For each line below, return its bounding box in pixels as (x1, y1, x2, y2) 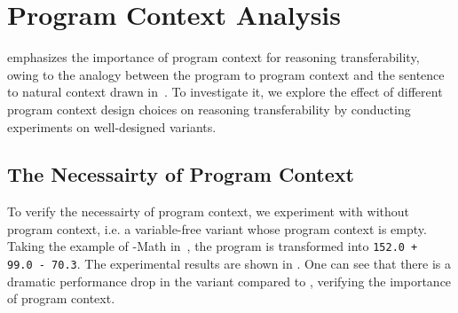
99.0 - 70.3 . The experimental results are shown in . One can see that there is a (7, 254, 452, 273)
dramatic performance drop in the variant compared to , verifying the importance (7, 271, 452, 290)
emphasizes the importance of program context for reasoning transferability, (7, 48, 420, 67)
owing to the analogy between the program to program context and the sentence (7, 65, 445, 83)
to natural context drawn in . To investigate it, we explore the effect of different (7, 82, 443, 101)
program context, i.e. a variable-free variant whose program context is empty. (7, 219, 427, 238)
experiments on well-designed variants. (7, 117, 217, 136)
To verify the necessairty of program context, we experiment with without (7, 202, 409, 221)
